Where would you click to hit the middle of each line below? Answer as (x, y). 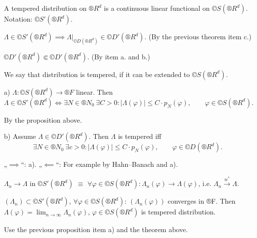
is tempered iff (140, 136)
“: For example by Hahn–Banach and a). (117, 164)
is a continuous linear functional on (157, 8)
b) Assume (20, 136)
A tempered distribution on (45, 8)
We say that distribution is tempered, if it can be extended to (97, 74)
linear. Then (94, 92)
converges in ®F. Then (202, 201)
